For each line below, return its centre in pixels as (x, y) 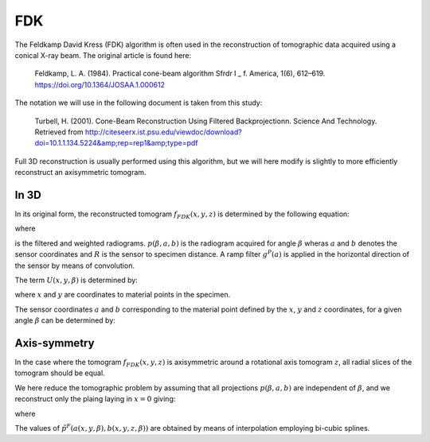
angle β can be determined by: (65, 320)
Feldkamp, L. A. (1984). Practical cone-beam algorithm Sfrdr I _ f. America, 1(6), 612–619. (180, 74)
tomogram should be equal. (60, 373)
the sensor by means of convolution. (75, 266)
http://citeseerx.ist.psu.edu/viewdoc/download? (163, 132)
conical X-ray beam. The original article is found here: (103, 55)
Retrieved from (59, 132)
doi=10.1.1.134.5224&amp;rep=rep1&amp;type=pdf (116, 143)
